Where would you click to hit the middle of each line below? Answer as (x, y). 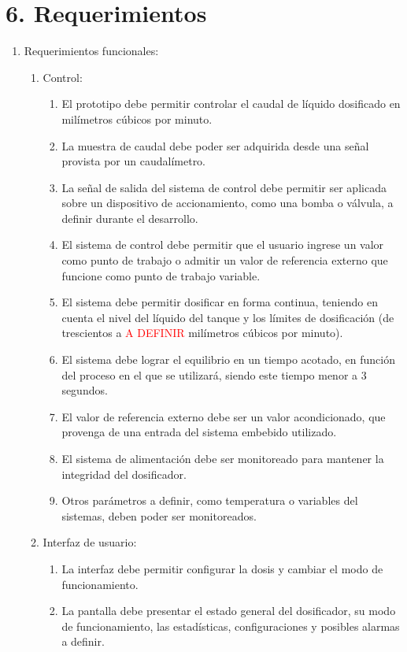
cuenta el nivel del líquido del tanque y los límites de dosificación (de (228, 317)
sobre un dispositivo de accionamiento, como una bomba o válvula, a (228, 203)
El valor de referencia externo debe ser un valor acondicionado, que (224, 416)
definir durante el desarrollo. (130, 218)
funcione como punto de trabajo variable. (161, 275)
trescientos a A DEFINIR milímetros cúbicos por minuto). (202, 333)
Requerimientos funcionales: (91, 51)
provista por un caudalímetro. (134, 161)
